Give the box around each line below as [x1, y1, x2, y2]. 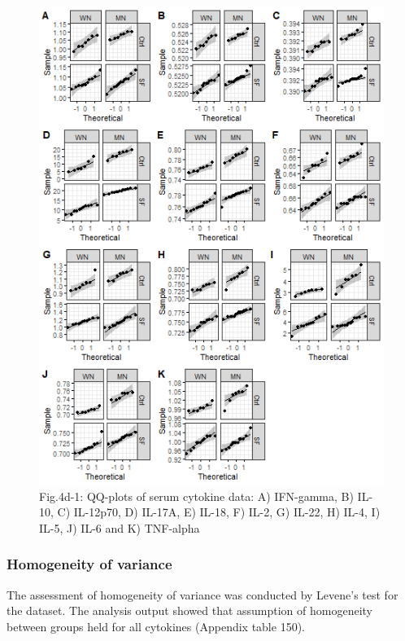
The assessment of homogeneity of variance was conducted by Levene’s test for [7, 586, 398, 603]
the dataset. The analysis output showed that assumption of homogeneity [7, 602, 373, 619]
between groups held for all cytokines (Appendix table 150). [7, 617, 305, 634]
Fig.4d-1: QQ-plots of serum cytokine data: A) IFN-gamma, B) [39, 487, 354, 504]
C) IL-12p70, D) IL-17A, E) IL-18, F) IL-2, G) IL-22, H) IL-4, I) [57, 503, 381, 520]
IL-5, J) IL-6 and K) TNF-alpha [39, 519, 200, 536]
